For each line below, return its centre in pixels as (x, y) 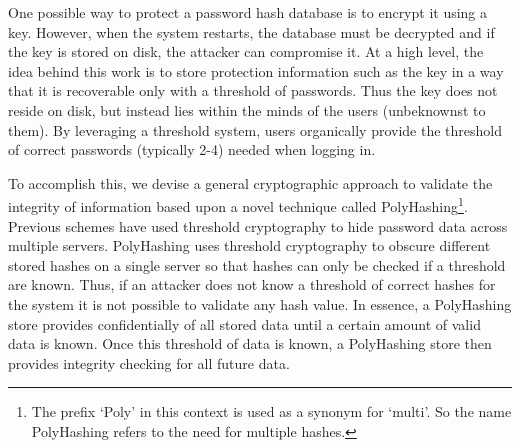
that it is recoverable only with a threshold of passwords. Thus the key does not (253, 90)
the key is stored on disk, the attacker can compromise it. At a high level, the (246, 51)
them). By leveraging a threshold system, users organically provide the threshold (255, 129)
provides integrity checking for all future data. (149, 362)
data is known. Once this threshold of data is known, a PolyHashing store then (250, 343)
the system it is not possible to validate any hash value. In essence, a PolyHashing (260, 303)
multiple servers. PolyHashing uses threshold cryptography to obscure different (249, 245)
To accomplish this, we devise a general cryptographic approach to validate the (250, 182)
